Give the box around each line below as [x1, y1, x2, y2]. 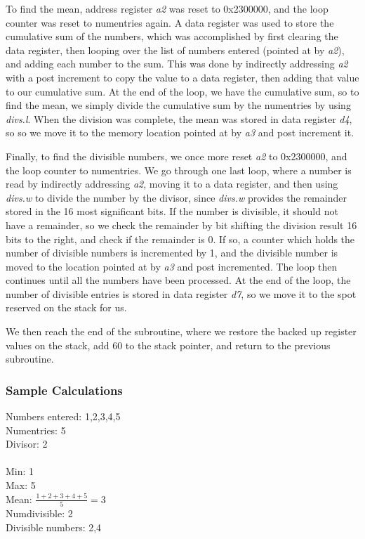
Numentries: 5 [6, 422, 66, 437]
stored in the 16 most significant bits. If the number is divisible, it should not [6, 204, 338, 219]
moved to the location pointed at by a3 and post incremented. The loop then [6, 259, 338, 273]
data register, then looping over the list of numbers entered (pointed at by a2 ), [6, 42, 345, 57]
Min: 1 [6, 464, 34, 479]
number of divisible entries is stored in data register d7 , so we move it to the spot [6, 286, 357, 301]
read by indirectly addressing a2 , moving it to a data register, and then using [6, 176, 338, 191]
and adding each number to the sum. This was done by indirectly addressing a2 [6, 56, 348, 71]
